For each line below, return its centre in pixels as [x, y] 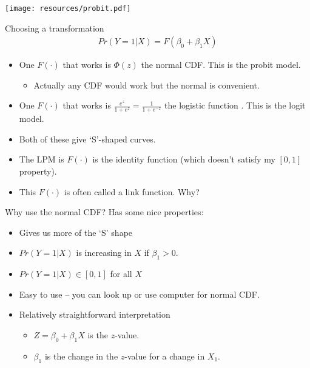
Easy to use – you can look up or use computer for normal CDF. [139, 294]
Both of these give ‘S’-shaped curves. [87, 139]
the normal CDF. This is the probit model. [221, 65]
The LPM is [42, 159]
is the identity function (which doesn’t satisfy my [184, 159]
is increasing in [104, 253]
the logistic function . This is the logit [235, 105]
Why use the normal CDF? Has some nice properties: [104, 212]
